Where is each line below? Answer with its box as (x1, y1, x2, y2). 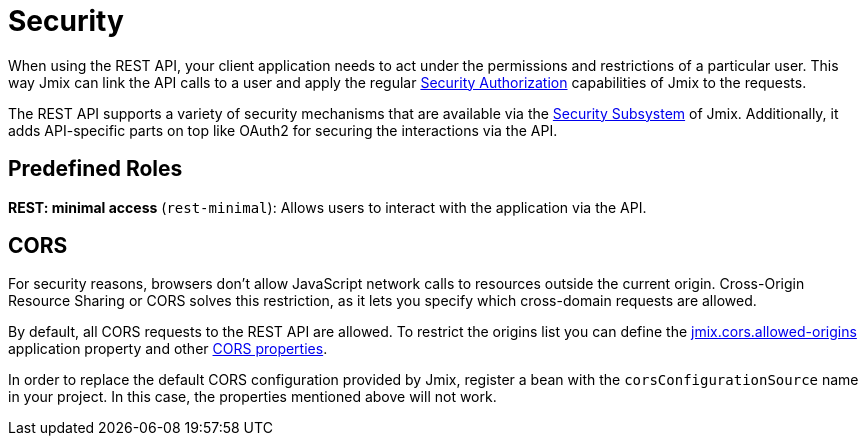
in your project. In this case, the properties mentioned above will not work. (8, 388, 497, 406)
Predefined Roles (8, 156, 183, 182)
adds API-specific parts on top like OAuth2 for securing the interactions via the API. (8, 121, 558, 139)
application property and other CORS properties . (8, 340, 328, 358)
